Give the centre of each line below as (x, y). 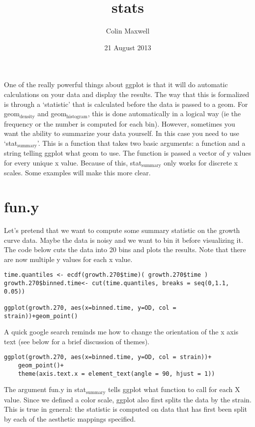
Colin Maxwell (128, 31)
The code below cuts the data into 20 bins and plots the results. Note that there (125, 249)
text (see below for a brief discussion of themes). (77, 341)
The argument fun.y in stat (45, 389)
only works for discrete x (201, 162)
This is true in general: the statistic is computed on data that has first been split (126, 409)
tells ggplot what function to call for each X (174, 389)
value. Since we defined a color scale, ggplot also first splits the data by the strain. (128, 399)
